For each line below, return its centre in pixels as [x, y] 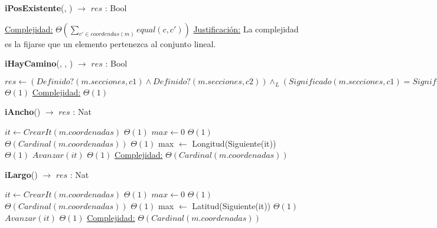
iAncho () [23, 112]
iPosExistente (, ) [39, 8]
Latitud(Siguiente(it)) [231, 205]
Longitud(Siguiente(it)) [234, 143]
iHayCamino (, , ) [39, 63]
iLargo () [21, 174]
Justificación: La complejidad [246, 29]
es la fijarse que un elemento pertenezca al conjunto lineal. [110, 43]
